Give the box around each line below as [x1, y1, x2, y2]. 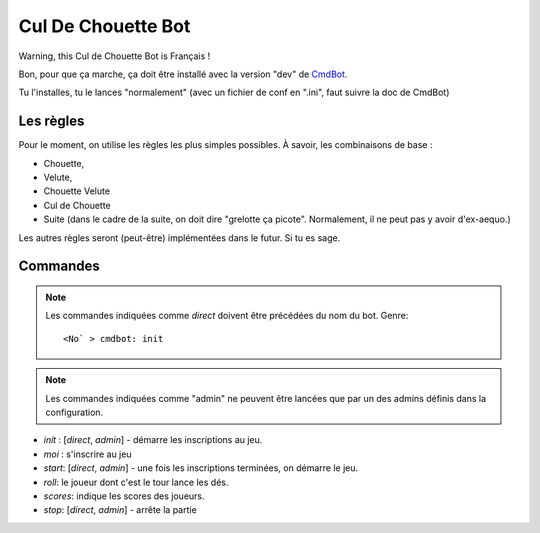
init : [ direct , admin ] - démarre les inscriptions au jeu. [43, 434, 263, 446]
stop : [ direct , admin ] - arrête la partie [43, 504, 197, 516]
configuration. [45, 406, 104, 418]
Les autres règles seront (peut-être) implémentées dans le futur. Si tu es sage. [18, 231, 341, 244]
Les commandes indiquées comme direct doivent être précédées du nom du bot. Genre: [45, 310, 409, 322]
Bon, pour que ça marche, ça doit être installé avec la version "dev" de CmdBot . [18, 68, 348, 80]
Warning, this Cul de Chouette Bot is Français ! [18, 50, 211, 62]
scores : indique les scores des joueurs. [43, 490, 205, 502]
